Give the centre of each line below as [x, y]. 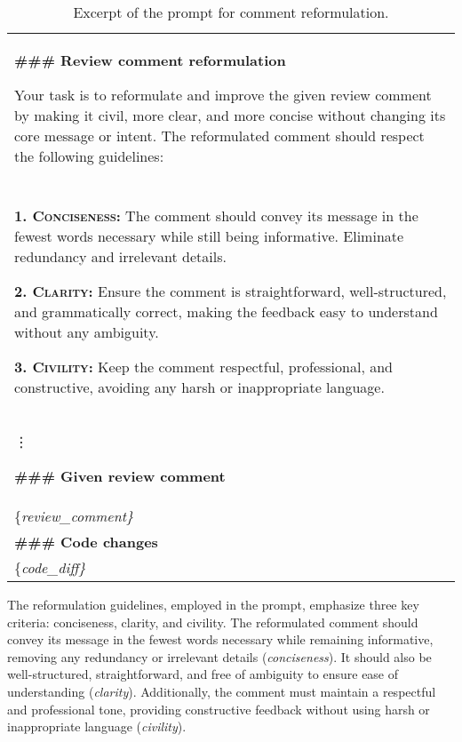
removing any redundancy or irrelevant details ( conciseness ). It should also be [219, 656]
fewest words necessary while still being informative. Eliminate [209, 236]
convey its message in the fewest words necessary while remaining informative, [220, 639]
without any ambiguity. [87, 332]
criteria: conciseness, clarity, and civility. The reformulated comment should [213, 622]
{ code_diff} [50, 567]
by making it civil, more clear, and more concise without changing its [230, 115]
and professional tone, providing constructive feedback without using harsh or [219, 709]
